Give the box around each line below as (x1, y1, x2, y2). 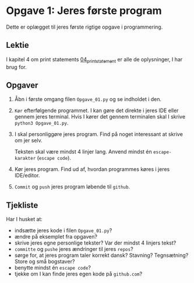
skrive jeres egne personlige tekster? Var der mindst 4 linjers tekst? (14, 239, 177, 246)
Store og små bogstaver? (14, 258, 75, 265)
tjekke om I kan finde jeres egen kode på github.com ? (14, 270, 143, 278)
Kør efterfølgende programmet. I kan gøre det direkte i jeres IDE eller (14, 107, 179, 114)
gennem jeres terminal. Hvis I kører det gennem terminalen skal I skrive (14, 113, 185, 120)
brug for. (6, 63, 27, 71)
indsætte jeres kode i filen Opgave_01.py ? (14, 227, 112, 234)
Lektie (6, 40, 29, 50)
